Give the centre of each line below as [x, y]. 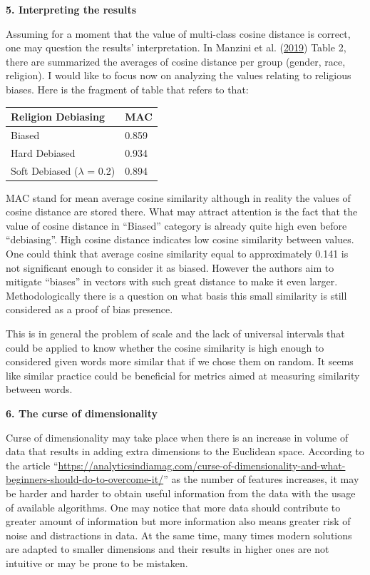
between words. [39, 389]
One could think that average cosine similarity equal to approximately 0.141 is [177, 254]
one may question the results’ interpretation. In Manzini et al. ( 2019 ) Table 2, [176, 47]
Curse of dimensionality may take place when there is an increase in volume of [177, 437]
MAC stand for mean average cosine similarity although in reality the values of [178, 197]
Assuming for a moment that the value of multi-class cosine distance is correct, [178, 33]
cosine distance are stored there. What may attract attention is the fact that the [182, 212]
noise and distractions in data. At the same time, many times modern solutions [179, 535]
